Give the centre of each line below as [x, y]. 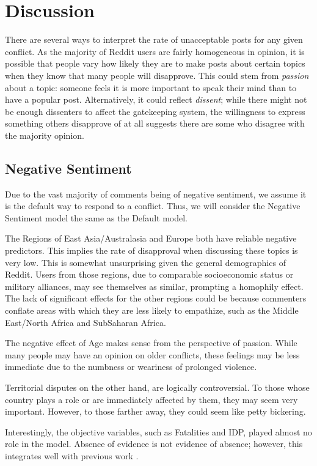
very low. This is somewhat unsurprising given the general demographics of [145, 262]
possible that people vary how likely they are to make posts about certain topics [155, 63]
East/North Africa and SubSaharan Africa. [86, 322]
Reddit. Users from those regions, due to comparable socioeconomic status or [149, 274]
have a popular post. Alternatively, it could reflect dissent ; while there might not [156, 99]
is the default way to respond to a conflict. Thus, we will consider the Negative [153, 206]
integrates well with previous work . [72, 455]
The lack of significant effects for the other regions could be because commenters [156, 298]
